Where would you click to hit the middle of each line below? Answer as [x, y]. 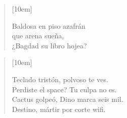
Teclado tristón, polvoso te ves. [60, 79]
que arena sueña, [38, 36]
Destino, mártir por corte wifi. [59, 109]
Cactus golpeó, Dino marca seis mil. [68, 99]
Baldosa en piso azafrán [49, 25]
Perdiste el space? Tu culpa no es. [64, 89]
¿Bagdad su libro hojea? [49, 45]
